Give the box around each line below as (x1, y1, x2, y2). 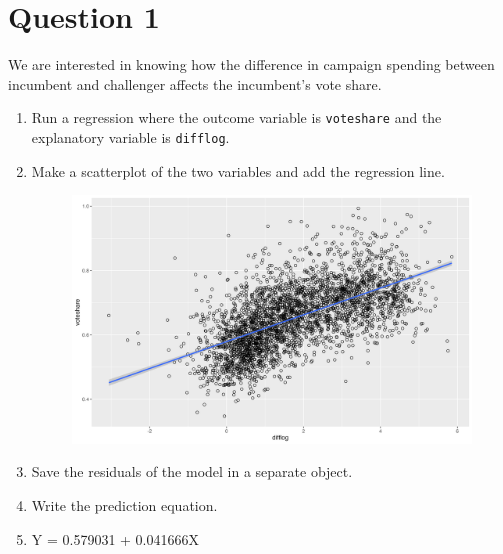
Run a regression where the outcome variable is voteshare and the (31, 107, 442, 128)
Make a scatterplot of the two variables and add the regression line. (31, 160, 445, 181)
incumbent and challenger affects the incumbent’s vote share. (8, 73, 382, 94)
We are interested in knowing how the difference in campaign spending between (8, 54, 495, 75)
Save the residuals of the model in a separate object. (31, 461, 353, 482)
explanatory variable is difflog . (31, 126, 230, 147)
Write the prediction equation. (31, 494, 218, 515)
